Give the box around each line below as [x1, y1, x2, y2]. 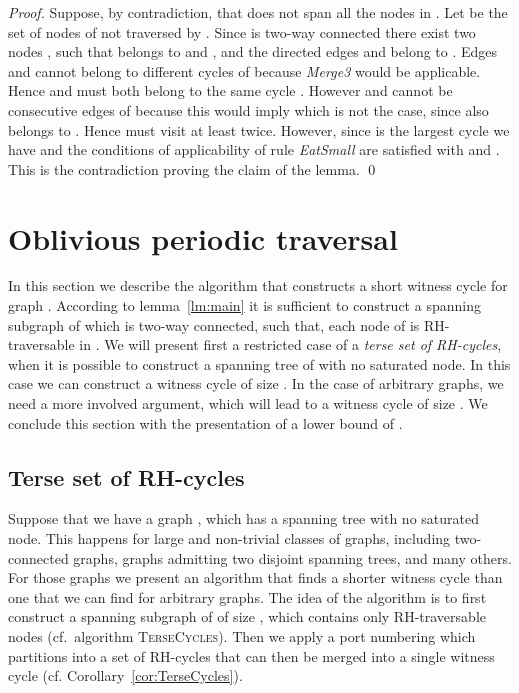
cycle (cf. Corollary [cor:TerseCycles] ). [8, 665, 243, 686]
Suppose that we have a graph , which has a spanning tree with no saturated [8, 508, 479, 529]
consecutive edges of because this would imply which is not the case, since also [8, 99, 489, 120]
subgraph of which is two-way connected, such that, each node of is [8, 314, 420, 335]
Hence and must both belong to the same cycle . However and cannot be [8, 80, 453, 101]
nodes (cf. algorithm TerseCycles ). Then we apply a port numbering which [8, 625, 476, 646]
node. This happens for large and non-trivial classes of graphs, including [8, 528, 451, 549]
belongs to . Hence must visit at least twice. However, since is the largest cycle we [8, 119, 510, 140]
